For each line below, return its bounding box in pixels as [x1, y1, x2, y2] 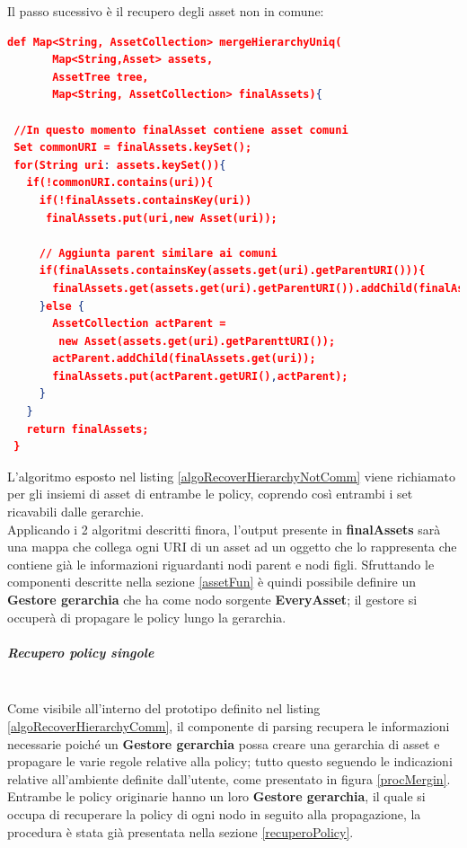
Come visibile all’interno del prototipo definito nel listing [7, 699, 321, 718]
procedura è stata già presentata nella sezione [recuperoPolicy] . [7, 822, 354, 841]
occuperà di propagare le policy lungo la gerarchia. [7, 607, 286, 626]
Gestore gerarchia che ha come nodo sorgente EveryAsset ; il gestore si [7, 590, 418, 608]
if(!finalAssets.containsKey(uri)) [39, 193, 252, 207]
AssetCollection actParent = [52, 317, 226, 331]
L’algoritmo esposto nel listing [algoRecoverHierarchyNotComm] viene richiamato [7, 466, 455, 485]
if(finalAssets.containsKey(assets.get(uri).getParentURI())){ [39, 264, 426, 278]
